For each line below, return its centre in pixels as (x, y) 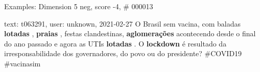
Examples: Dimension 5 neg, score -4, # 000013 (79, 6)
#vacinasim (22, 63)
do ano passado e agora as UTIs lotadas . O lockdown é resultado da (115, 43)
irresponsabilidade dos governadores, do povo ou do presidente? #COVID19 (123, 53)
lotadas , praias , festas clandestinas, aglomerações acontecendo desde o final (130, 33)
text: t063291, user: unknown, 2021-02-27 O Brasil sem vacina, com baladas (122, 23)
